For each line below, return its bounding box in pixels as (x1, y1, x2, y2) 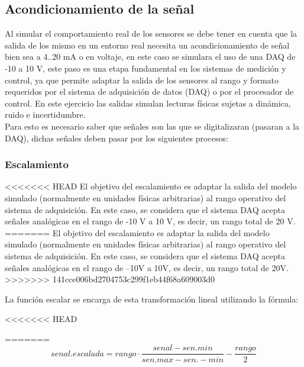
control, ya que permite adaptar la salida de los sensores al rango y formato (5, 73, 279, 86)
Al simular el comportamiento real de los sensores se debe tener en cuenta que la (5, 27, 297, 40)
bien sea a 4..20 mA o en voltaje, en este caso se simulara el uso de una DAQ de (5, 50, 296, 63)
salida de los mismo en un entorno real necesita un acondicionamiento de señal (5, 38, 290, 51)
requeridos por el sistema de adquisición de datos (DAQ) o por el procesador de (5, 85, 294, 98)
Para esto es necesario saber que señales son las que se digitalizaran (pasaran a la (5, 120, 300, 132)
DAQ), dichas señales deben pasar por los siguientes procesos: (5, 131, 228, 144)
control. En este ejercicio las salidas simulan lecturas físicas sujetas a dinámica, (5, 96, 291, 109)
